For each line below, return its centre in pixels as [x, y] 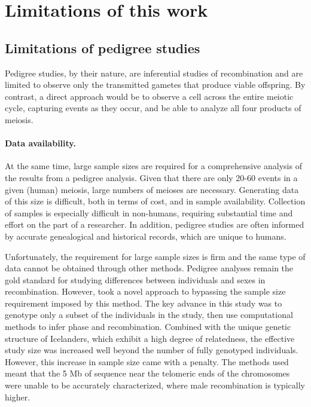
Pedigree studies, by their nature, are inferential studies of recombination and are [154, 73]
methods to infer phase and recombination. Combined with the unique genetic [148, 327]
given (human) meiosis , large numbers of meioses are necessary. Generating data [152, 189]
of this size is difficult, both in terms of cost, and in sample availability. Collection [155, 201]
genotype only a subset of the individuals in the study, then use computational [149, 315]
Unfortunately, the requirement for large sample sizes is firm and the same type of [155, 256]
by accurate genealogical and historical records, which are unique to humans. [146, 236]
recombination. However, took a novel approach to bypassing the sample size [145, 291]
